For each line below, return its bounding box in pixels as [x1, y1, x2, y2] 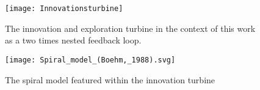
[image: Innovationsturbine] [5, 4, 123, 13]
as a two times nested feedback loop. [5, 34, 142, 47]
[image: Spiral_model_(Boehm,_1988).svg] [5, 55, 176, 64]
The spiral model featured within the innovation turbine [5, 73, 215, 86]
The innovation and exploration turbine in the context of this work [5, 21, 256, 34]
